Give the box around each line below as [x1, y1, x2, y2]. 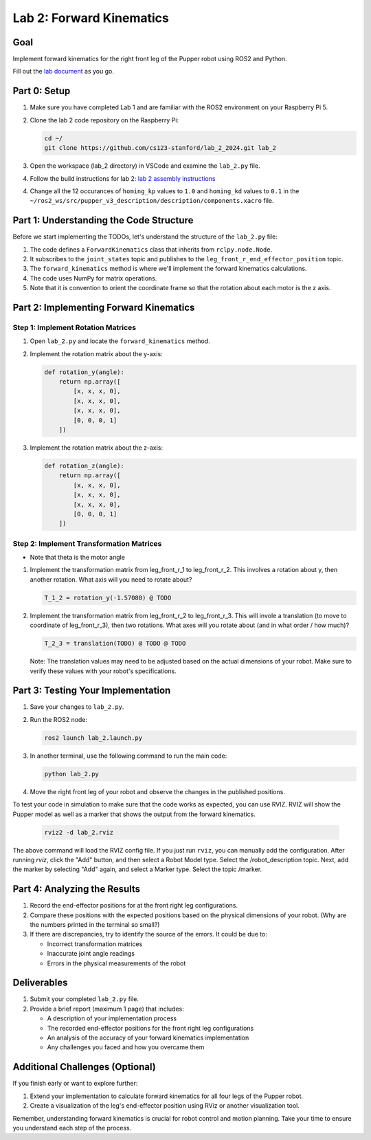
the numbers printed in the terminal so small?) [30, 921, 160, 929]
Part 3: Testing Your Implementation [12, 685, 171, 697]
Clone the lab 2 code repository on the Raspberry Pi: [30, 116, 179, 124]
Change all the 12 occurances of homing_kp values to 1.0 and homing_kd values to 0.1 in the [30, 186, 300, 195]
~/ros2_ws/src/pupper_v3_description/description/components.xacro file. [30, 197, 274, 205]
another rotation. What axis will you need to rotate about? [30, 575, 192, 584]
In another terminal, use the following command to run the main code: [30, 752, 227, 760]
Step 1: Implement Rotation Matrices [12, 322, 137, 332]
